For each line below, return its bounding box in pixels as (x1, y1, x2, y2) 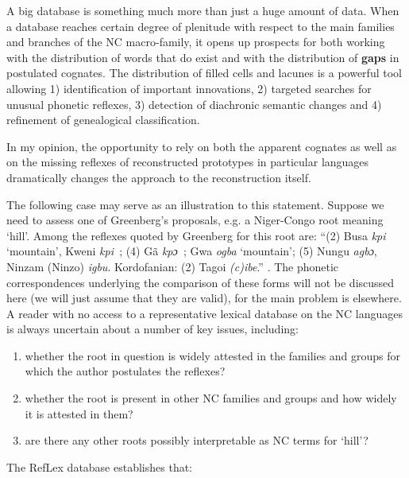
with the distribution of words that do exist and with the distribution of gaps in (6, 49, 399, 65)
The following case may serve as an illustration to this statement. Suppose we (6, 196, 384, 212)
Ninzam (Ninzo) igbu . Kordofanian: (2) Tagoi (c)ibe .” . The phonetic (6, 258, 339, 274)
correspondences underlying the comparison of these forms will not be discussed (6, 274, 395, 290)
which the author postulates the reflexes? (25, 363, 226, 379)
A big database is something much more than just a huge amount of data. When (6, 2, 399, 18)
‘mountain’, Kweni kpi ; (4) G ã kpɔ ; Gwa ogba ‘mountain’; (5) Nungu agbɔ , (6, 243, 377, 259)
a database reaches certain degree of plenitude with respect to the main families (6, 17, 395, 34)
